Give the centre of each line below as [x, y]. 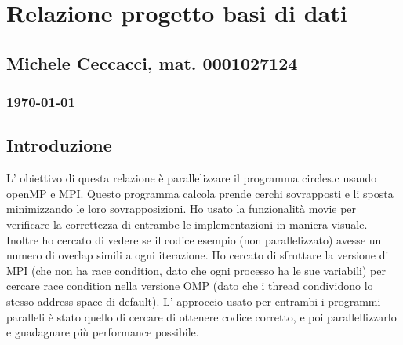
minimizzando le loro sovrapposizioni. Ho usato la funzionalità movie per [182, 209]
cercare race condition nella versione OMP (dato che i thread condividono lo [190, 286]
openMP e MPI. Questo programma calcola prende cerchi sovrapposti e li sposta [200, 193]
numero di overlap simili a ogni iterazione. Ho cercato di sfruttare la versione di [198, 255]
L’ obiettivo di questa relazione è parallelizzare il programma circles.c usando [192, 178]
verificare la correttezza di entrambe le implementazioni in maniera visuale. [187, 224]
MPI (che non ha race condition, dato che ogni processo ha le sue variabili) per [196, 270]
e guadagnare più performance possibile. [103, 332]
